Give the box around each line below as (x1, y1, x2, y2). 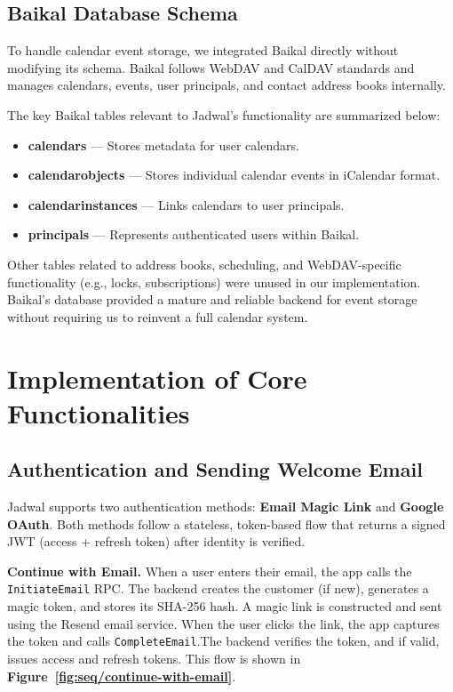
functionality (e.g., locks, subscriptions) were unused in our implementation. (7, 272, 421, 291)
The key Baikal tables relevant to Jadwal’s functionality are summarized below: (7, 105, 441, 124)
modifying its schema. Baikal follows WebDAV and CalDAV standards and (7, 58, 415, 76)
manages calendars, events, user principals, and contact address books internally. (7, 76, 446, 94)
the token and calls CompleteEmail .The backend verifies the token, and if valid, (7, 632, 440, 650)
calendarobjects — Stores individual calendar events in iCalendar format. (28, 165, 441, 184)
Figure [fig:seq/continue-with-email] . (7, 666, 236, 685)
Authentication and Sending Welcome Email (7, 455, 423, 483)
